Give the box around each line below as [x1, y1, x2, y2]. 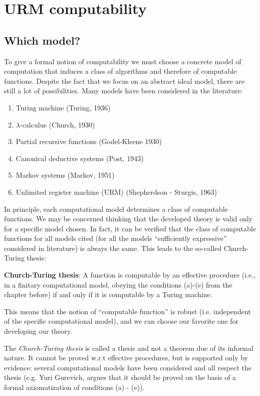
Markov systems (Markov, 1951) [16, 170, 115, 180]
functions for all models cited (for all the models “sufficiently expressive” [4, 233, 227, 243]
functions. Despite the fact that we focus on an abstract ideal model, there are [4, 75, 245, 86]
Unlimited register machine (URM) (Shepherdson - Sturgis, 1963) [16, 186, 217, 197]
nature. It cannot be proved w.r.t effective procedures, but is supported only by [4, 352, 248, 363]
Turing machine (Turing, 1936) [16, 102, 111, 112]
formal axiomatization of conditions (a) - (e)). [4, 382, 145, 392]
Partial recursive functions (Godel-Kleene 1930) [16, 136, 162, 147]
